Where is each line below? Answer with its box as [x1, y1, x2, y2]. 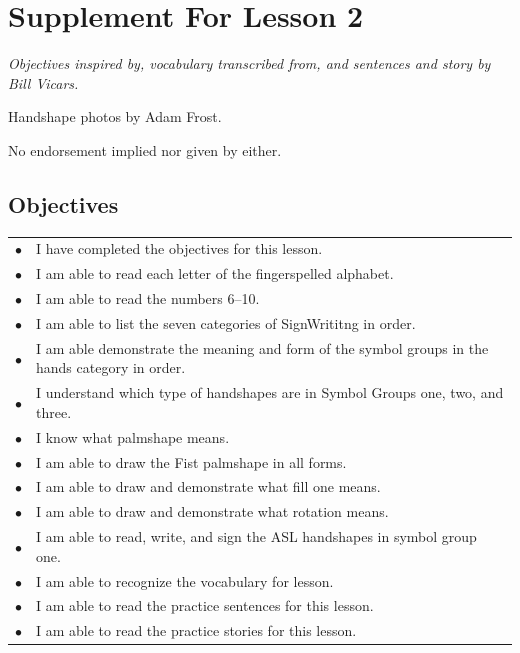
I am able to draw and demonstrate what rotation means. [36, 501, 389, 522]
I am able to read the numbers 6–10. [36, 288, 260, 309]
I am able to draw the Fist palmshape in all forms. [36, 451, 347, 472]
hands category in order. [36, 357, 186, 378]
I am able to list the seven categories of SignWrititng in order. [36, 312, 416, 333]
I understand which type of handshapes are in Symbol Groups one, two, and [36, 382, 504, 403]
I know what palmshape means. [36, 426, 230, 447]
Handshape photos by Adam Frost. [8, 106, 222, 127]
